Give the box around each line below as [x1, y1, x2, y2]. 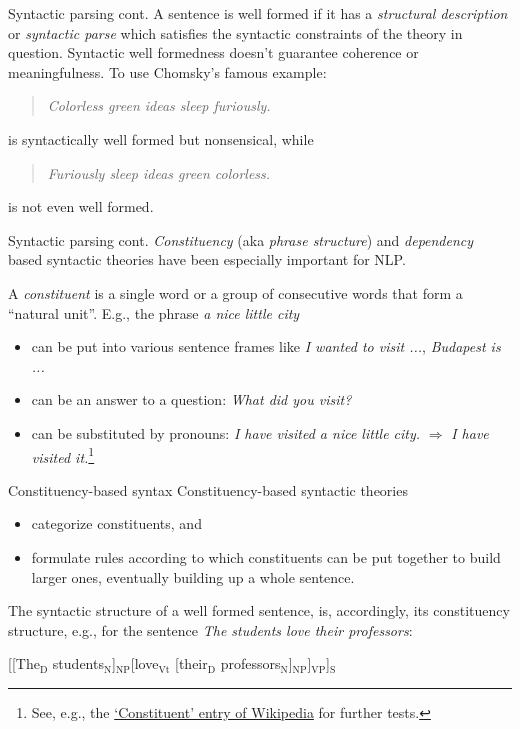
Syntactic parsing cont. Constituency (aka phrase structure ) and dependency [8, 229, 474, 250]
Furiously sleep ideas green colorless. [47, 162, 271, 183]
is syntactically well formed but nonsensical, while [8, 128, 314, 149]
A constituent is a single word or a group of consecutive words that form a [8, 282, 463, 303]
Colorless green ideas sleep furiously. [47, 95, 271, 116]
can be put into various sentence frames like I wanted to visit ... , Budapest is [31, 336, 501, 357]
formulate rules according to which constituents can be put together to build [31, 546, 501, 567]
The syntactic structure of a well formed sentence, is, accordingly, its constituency [8, 600, 510, 621]
